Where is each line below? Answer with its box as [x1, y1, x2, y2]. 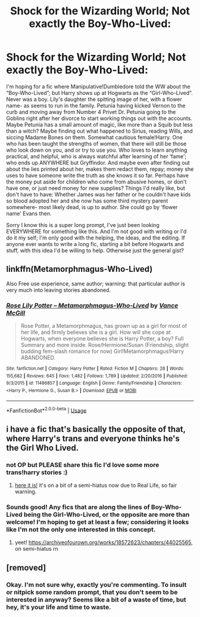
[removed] [6, 563, 46, 573]
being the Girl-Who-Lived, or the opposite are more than [23, 510, 190, 518]
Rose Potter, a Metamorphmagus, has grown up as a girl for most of [20, 323, 187, 330]
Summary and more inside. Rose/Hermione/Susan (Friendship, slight [20, 342, 189, 349]
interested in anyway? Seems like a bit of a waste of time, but [6, 595, 186, 604]
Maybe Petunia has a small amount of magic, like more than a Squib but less [6, 121, 193, 128]
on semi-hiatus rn [14, 545, 58, 552]
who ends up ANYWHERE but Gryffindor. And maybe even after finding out [6, 159, 190, 166]
